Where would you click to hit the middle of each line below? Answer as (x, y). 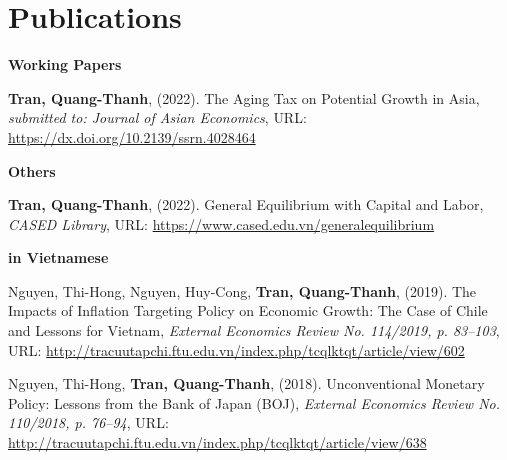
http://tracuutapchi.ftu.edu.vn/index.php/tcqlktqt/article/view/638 (217, 442)
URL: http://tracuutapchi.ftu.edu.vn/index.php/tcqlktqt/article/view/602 (236, 349)
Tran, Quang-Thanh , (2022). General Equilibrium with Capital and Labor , (246, 204)
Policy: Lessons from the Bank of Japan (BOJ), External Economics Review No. (254, 402)
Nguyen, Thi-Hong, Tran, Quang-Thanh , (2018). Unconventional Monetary (246, 383)
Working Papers (65, 64)
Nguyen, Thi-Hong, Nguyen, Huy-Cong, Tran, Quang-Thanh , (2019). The (242, 290)
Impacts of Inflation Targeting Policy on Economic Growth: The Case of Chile (248, 310)
